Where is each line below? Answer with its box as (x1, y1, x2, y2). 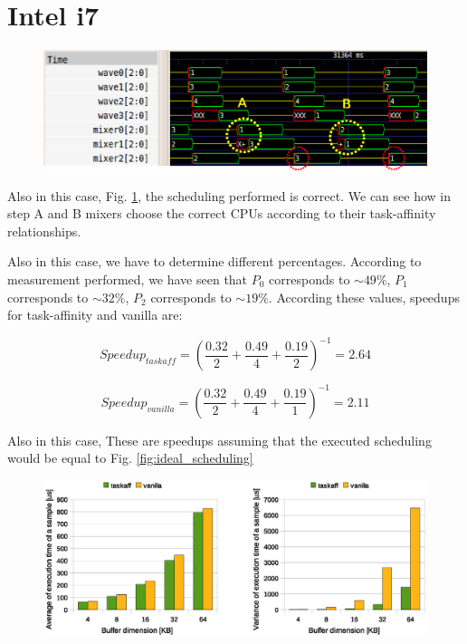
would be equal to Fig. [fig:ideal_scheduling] (7, 448, 253, 467)
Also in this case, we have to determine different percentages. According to (7, 252, 422, 271)
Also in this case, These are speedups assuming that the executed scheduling (7, 430, 432, 449)
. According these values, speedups (268, 287, 460, 306)
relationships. (7, 221, 81, 240)
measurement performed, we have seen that (7, 270, 248, 288)
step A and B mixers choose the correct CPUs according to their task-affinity (7, 204, 436, 223)
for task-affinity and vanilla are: (7, 305, 183, 324)
